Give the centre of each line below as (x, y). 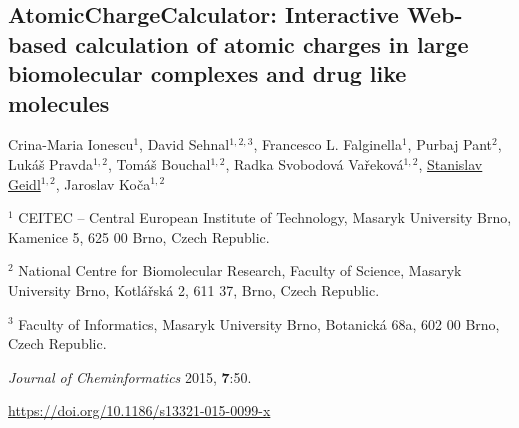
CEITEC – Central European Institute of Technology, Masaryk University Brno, (265, 217)
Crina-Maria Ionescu (71, 144)
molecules (59, 102)
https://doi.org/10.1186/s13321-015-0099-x (139, 410)
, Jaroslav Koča (103, 183)
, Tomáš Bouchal (159, 163)
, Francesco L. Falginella (327, 144)
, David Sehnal (184, 144)
